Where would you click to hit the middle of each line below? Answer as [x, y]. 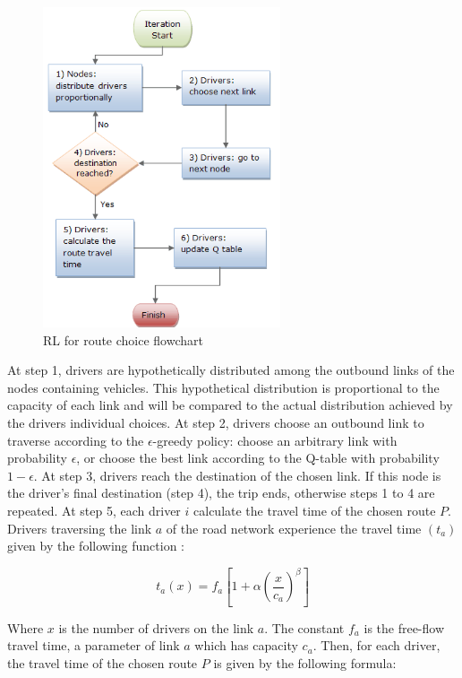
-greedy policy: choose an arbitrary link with [275, 440]
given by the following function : [96, 546]
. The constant [304, 627]
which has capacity [246, 645]
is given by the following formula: [305, 662]
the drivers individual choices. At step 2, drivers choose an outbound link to [216, 422]
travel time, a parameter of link [94, 645]
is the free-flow [404, 627]
